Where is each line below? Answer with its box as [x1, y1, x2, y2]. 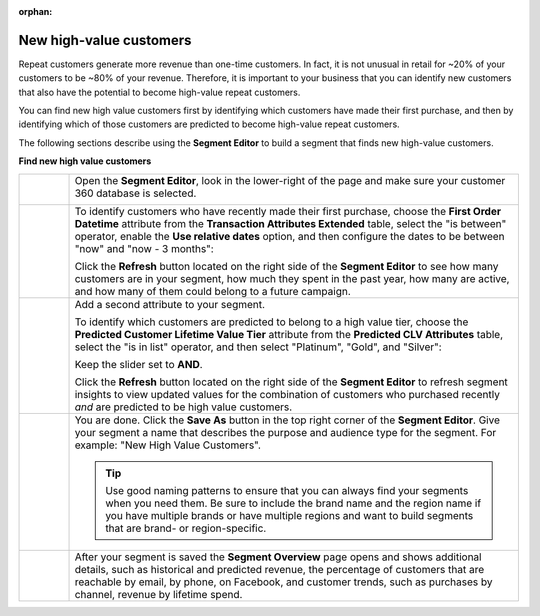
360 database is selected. [74, 186, 197, 200]
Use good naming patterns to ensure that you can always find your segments [105, 483, 469, 497]
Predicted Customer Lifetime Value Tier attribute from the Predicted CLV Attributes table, [74, 327, 504, 341]
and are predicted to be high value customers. [74, 400, 293, 414]
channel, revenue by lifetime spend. [74, 587, 243, 601]
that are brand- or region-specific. [105, 521, 267, 535]
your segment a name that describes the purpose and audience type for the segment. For [74, 425, 497, 439]
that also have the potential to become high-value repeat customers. [18, 86, 301, 98]
